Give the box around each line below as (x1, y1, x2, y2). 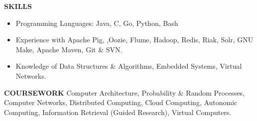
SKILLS (4, 1, 32, 11)
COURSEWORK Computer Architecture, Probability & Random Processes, (4, 87, 245, 98)
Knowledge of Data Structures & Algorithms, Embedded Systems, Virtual (15, 61, 242, 71)
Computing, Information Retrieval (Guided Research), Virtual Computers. (4, 107, 232, 117)
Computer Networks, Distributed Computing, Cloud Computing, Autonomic (4, 97, 238, 108)
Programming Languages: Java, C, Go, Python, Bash (15, 17, 178, 28)
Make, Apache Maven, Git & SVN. (15, 44, 123, 54)
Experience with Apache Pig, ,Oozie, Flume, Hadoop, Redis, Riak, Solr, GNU (15, 34, 254, 45)
